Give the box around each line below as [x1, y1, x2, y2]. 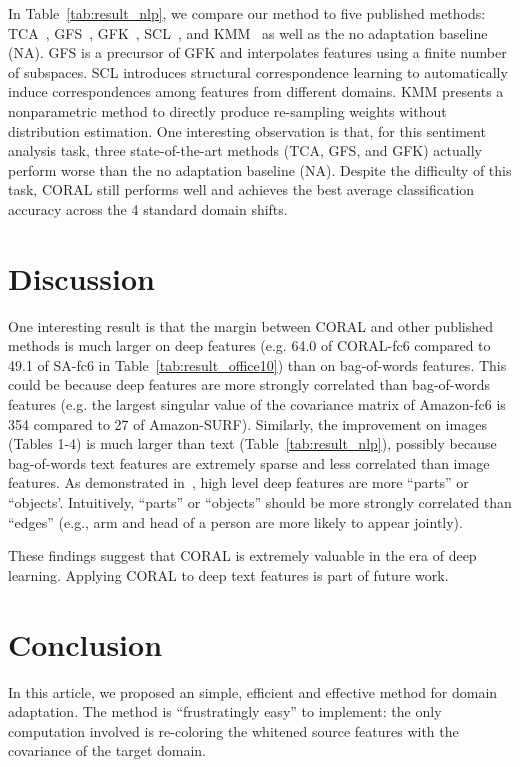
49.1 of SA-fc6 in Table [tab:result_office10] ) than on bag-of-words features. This [8, 354, 507, 375]
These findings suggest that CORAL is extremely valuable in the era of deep [8, 545, 477, 566]
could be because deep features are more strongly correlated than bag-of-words [8, 374, 491, 395]
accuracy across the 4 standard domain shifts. [8, 198, 288, 219]
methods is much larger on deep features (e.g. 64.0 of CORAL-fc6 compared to [8, 335, 491, 356]
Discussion [8, 257, 155, 298]
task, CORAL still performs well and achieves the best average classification [8, 179, 475, 200]
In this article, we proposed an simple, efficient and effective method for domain [8, 681, 498, 702]
